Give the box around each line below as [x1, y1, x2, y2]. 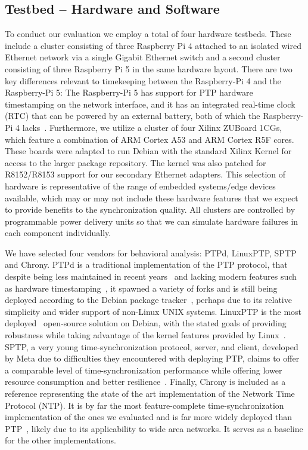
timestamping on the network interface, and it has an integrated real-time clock [5, 97, 295, 110]
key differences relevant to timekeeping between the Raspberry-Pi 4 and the [5, 74, 281, 87]
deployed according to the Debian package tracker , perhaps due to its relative [5, 293, 292, 306]
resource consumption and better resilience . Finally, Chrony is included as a [5, 375, 286, 388]
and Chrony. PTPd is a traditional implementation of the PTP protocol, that [5, 258, 288, 271]
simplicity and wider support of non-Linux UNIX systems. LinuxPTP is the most [5, 305, 302, 317]
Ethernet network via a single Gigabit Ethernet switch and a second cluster [5, 51, 281, 63]
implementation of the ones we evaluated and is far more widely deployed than [5, 411, 293, 423]
